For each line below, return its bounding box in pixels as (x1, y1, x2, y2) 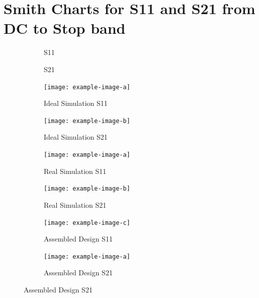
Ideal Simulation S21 (44, 132, 108, 142)
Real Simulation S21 (44, 199, 107, 210)
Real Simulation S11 (44, 165, 107, 176)
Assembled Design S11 (44, 233, 113, 244)
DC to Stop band (4, 18, 126, 38)
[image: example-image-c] (44, 219, 130, 226)
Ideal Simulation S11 (44, 98, 108, 108)
